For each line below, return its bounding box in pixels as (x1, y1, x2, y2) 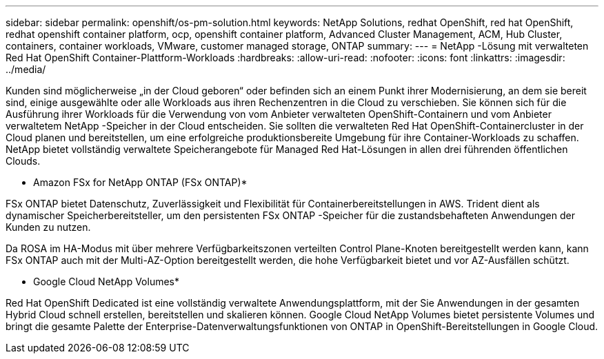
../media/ (6, 63, 46, 75)
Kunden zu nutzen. (6, 221, 91, 233)
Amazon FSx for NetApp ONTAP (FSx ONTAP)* (33, 176, 248, 188)
